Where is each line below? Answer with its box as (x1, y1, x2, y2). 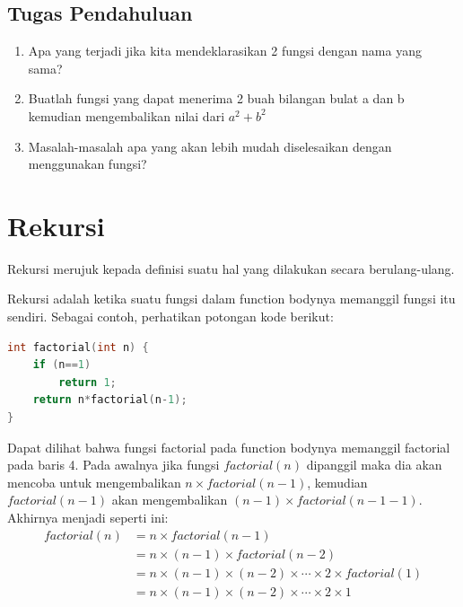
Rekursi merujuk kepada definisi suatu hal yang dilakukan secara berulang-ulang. (7, 259, 455, 277)
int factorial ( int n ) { (7, 340, 149, 354)
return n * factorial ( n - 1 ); (32, 393, 188, 407)
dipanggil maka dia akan (306, 455, 442, 474)
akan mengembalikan (111, 490, 228, 509)
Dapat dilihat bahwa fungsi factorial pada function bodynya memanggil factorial (7, 437, 450, 456)
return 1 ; (58, 375, 117, 389)
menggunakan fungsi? (28, 154, 147, 173)
